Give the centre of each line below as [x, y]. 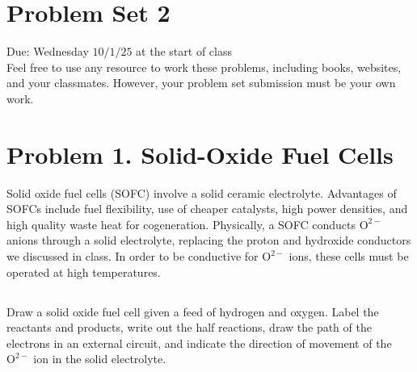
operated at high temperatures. [84, 272]
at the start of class [184, 51]
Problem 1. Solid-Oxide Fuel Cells [200, 154]
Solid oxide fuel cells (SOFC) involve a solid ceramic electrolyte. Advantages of [202, 192]
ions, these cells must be [349, 256]
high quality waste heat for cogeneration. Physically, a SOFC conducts [181, 224]
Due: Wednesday [48, 51]
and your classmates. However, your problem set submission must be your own [201, 83]
